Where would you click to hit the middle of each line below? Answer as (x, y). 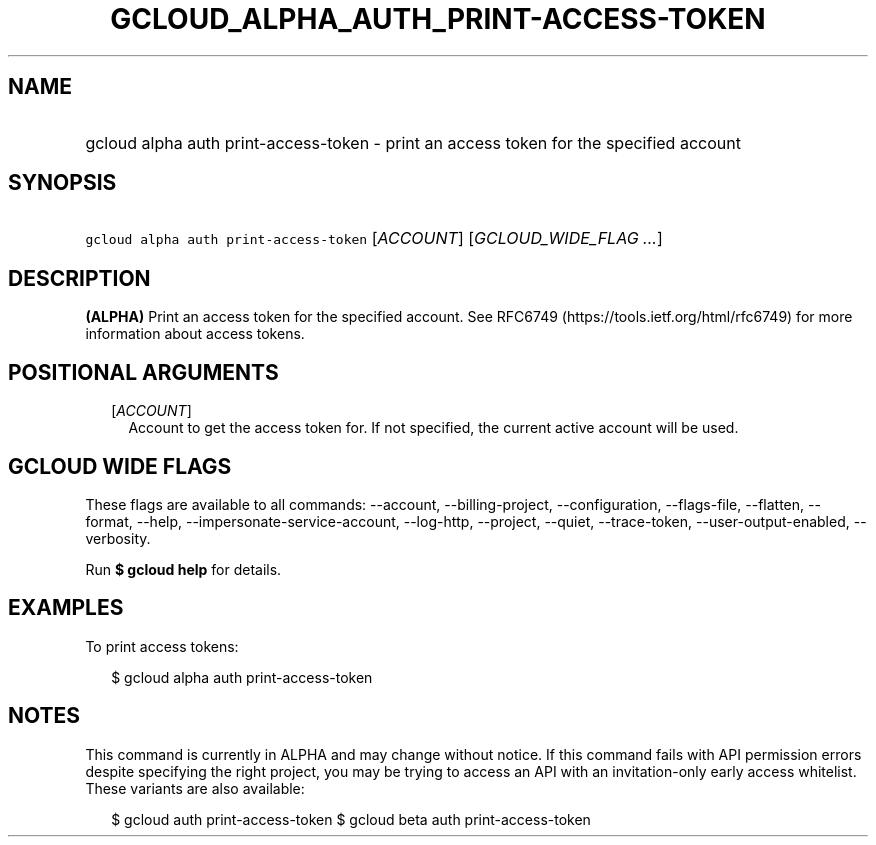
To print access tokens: (162, 646)
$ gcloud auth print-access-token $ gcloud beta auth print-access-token (351, 819)
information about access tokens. (195, 334)
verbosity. (118, 538)
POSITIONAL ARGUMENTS (143, 372)
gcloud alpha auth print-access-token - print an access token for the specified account (413, 142)
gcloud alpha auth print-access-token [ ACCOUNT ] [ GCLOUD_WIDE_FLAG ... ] (374, 238)
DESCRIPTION (79, 278)
